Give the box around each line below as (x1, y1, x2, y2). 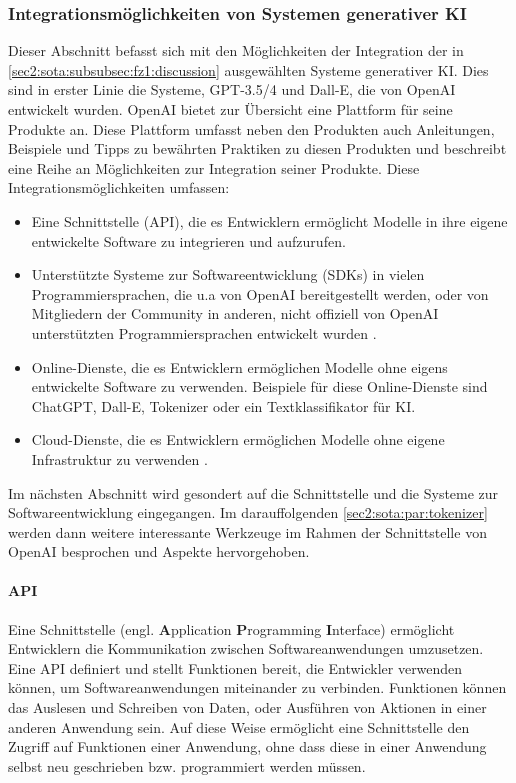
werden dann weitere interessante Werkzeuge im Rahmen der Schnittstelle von (8, 521, 487, 542)
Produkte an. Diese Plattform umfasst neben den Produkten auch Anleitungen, (8, 118, 495, 139)
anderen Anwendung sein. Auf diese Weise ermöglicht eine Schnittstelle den (8, 716, 470, 737)
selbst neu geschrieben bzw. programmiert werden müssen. (8, 755, 366, 776)
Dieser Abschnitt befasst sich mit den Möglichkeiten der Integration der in (8, 40, 464, 61)
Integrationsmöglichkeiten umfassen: (8, 177, 230, 198)
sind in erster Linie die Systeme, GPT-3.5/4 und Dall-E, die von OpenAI (8, 79, 456, 100)
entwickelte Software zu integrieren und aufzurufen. (31, 230, 346, 251)
